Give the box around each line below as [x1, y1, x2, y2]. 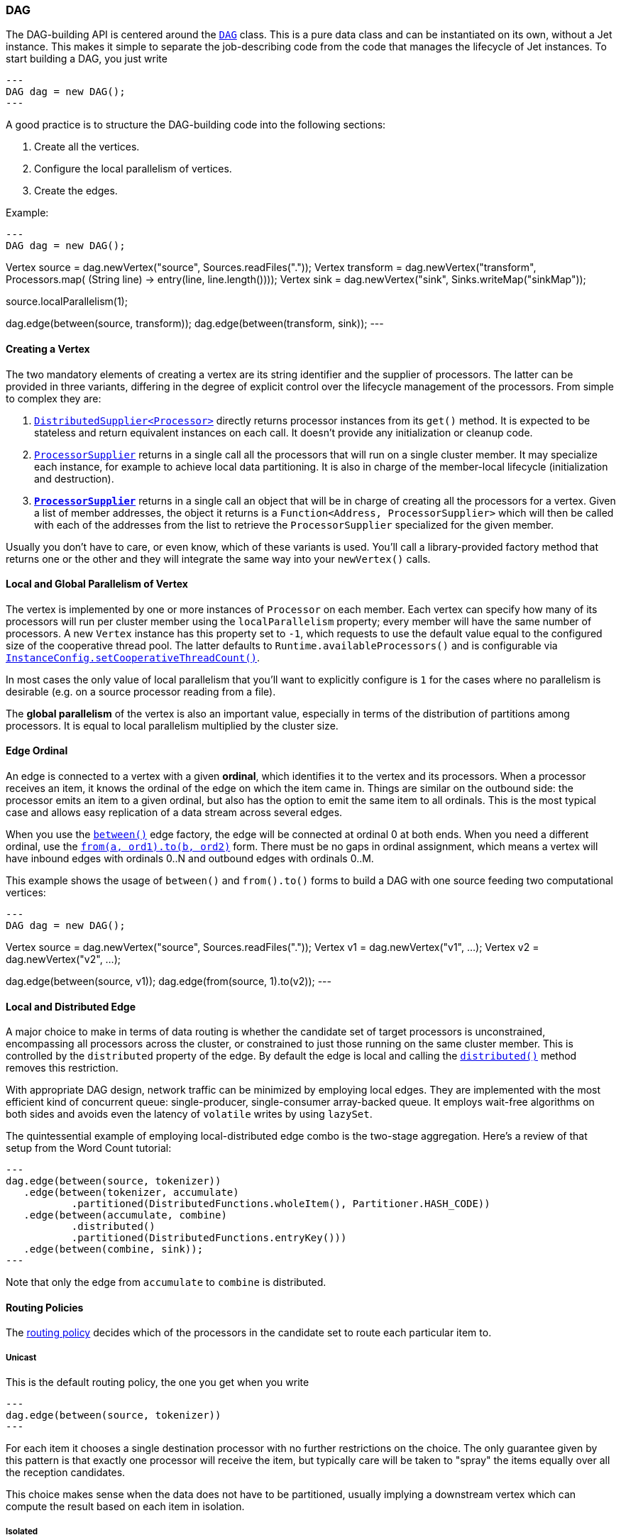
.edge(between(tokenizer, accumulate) [23, 1187, 239, 1199]
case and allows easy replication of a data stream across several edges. [6, 806, 343, 819]
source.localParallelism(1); [6, 295, 128, 308]
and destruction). [34, 472, 114, 485]
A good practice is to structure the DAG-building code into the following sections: [6, 119, 386, 131]
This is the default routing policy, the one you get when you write [6, 1376, 309, 1389]
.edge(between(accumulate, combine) [23, 1209, 227, 1221]
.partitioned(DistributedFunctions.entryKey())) [71, 1232, 347, 1244]
